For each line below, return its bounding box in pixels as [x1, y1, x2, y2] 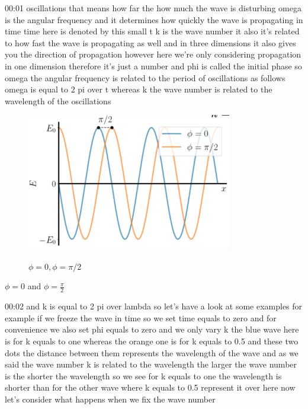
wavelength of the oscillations [5, 94, 111, 107]
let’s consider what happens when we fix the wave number [5, 393, 216, 405]
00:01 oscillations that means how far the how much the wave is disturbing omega [5, 2, 301, 14]
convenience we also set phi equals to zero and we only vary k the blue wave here [5, 323, 299, 335]
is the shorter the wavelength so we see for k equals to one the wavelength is [5, 369, 282, 382]
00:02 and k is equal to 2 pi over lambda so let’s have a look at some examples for [5, 300, 303, 312]
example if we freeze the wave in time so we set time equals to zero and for [5, 311, 277, 324]
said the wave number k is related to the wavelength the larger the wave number [5, 358, 297, 370]
